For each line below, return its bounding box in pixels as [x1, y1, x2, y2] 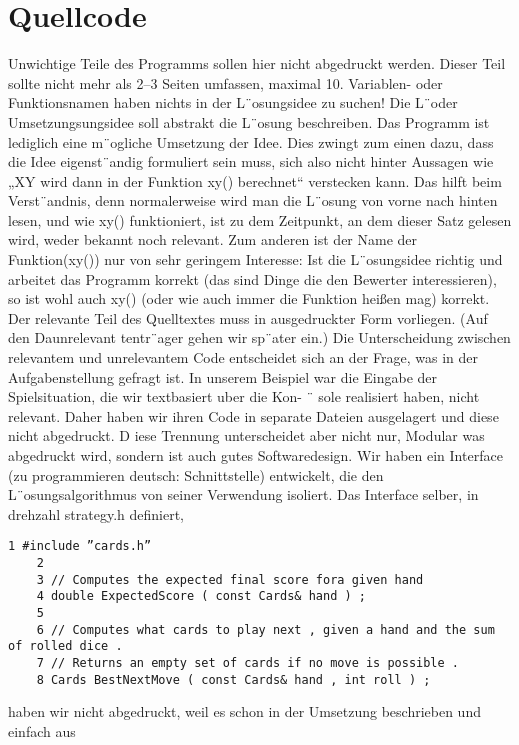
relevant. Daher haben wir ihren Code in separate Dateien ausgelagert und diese [8, 405, 499, 426]
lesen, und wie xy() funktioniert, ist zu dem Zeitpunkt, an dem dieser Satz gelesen [8, 209, 512, 230]
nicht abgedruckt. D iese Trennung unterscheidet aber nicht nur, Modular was [8, 425, 485, 446]
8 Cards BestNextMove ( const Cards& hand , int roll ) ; [36, 672, 431, 687]
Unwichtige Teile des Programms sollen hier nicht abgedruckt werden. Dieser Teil [8, 53, 506, 74]
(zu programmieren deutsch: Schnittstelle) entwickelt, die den [8, 464, 384, 485]
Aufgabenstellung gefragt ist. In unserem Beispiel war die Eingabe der [8, 366, 438, 387]
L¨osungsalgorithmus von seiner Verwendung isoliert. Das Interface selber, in [8, 484, 479, 505]
